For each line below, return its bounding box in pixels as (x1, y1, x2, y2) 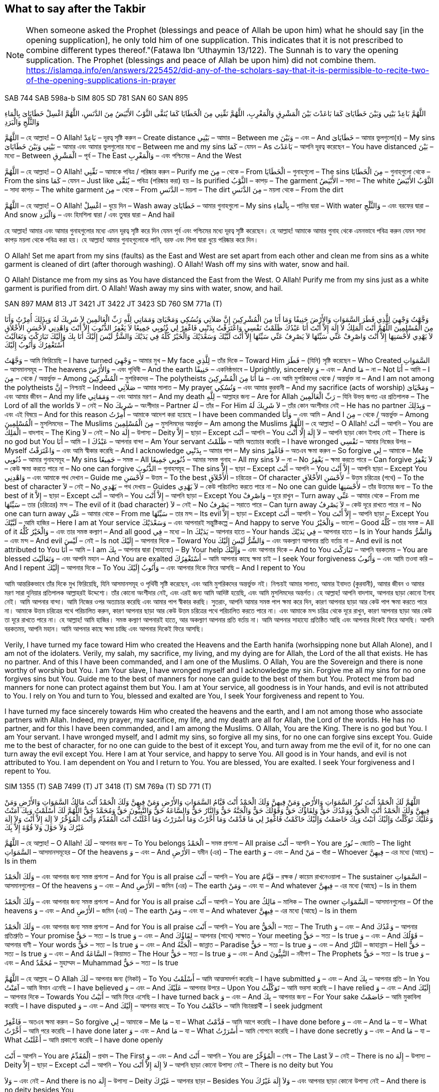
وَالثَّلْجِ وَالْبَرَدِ (5, 118, 40, 127)
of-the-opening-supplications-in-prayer (26, 75, 176, 86)
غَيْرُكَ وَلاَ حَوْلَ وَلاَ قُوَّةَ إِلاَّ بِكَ (5, 823, 84, 832)
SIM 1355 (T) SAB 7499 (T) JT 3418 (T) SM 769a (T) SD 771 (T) (5, 782, 212, 791)
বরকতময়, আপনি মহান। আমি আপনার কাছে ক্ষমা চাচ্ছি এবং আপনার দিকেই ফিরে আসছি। (5, 624, 205, 633)
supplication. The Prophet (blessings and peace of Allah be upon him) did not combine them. (26, 55, 376, 66)
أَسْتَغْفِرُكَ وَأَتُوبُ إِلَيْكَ (5, 340, 65, 349)
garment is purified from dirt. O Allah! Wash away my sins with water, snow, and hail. (5, 284, 283, 293)
